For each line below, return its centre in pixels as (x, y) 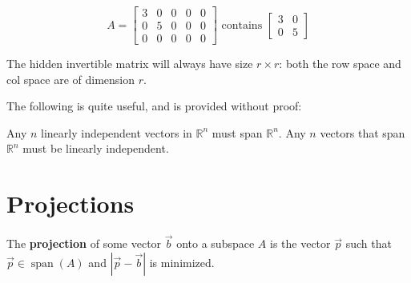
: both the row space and (340, 64)
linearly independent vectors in (117, 132)
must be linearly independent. (96, 148)
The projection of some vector (84, 243)
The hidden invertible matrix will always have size (130, 64)
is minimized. (182, 262)
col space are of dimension (71, 79)
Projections (71, 203)
